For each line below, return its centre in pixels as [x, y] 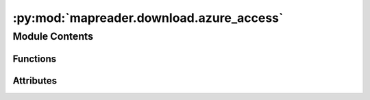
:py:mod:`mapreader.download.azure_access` [148, 18]
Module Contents [53, 36]
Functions [35, 59]
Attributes [35, 80]
